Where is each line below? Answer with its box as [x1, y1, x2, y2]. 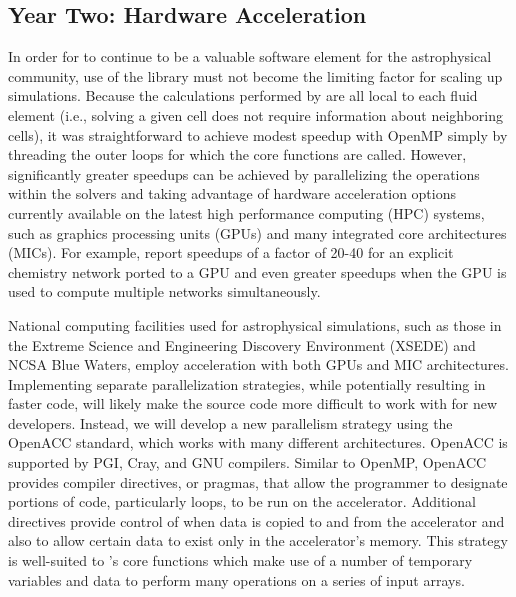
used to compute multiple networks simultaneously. [8, 281, 321, 302]
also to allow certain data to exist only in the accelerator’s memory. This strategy [8, 530, 508, 551]
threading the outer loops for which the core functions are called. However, [8, 144, 467, 165]
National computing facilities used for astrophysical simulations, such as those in [8, 314, 502, 335]
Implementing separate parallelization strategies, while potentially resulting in [8, 373, 486, 394]
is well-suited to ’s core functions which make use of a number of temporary [8, 550, 473, 571]
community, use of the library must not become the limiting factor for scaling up [8, 65, 503, 86]
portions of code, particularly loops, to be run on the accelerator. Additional [8, 491, 476, 512]
